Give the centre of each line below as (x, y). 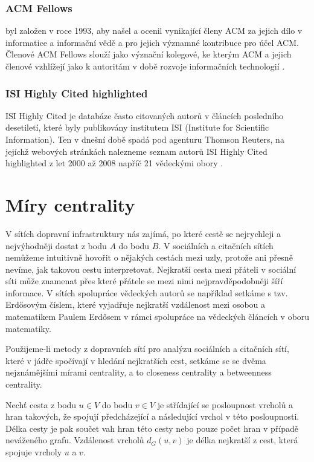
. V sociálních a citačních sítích (216, 245)
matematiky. (28, 328)
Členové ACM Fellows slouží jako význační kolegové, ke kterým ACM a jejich (149, 54)
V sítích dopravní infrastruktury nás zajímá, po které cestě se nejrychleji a (143, 233)
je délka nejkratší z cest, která (242, 440)
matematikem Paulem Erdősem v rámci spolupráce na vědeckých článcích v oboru (158, 317)
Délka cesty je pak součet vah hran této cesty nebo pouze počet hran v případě (152, 428)
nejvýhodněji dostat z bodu (56, 245)
